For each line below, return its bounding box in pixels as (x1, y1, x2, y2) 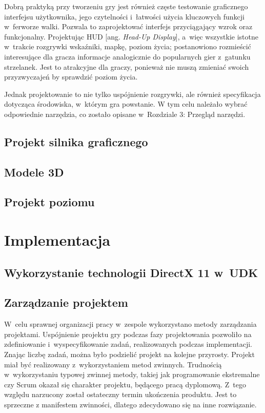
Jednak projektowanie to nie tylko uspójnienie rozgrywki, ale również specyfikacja (4, 88, 261, 99)
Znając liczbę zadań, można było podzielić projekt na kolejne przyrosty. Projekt (4, 349, 255, 360)
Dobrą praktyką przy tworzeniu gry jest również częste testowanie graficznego (4, 1, 248, 11)
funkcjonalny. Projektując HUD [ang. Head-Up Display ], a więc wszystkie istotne (4, 31, 259, 42)
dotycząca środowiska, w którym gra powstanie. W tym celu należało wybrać (4, 99, 248, 109)
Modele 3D (4, 164, 64, 180)
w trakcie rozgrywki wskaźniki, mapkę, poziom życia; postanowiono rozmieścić (4, 41, 251, 52)
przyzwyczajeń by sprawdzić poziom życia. (4, 71, 138, 82)
